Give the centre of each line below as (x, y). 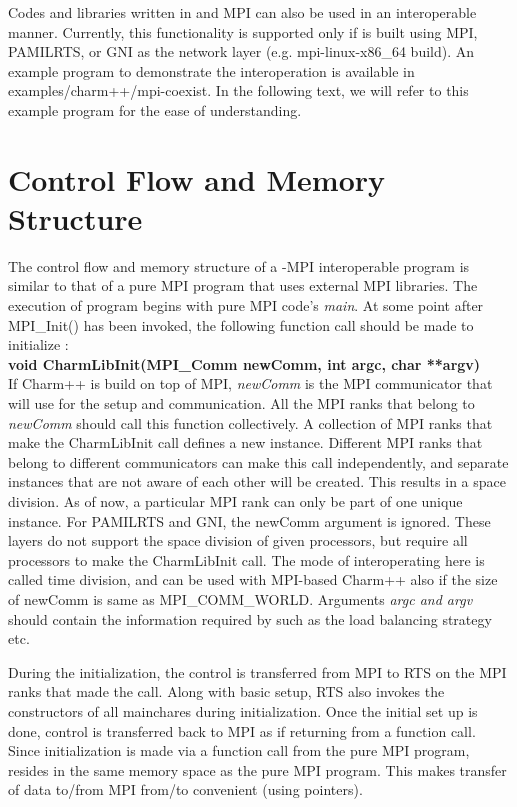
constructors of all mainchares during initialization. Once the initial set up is (243, 710)
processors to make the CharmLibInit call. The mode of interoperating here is (246, 559)
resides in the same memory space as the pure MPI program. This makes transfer (257, 769)
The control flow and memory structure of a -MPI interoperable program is (239, 265)
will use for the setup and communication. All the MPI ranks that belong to (241, 403)
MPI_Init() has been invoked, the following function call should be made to (241, 324)
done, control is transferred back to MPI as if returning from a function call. (242, 730)
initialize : (38, 344)
